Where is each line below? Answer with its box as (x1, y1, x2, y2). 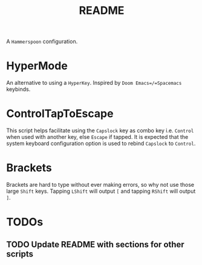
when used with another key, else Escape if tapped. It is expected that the (6, 133, 189, 141)
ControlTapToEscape (6, 107, 114, 121)
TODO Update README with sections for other (6, 239, 184, 249)
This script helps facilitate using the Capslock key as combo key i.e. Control (6, 127, 194, 134)
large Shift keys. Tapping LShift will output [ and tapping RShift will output (6, 187, 196, 195)
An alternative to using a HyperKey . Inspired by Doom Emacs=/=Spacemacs (6, 79, 182, 87)
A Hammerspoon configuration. (6, 38, 78, 45)
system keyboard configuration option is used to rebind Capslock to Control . (6, 140, 196, 147)
